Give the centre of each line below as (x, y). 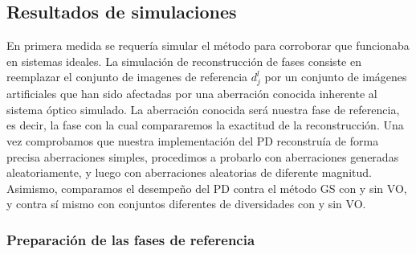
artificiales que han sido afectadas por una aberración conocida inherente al (192, 94)
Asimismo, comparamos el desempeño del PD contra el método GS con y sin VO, (207, 188)
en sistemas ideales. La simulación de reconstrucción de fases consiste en (184, 61)
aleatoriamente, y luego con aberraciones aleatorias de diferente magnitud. (189, 172)
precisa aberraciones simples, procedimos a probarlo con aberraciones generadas (203, 156)
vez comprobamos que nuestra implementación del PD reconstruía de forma (193, 140)
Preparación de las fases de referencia (131, 239)
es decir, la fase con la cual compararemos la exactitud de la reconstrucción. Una (205, 125)
